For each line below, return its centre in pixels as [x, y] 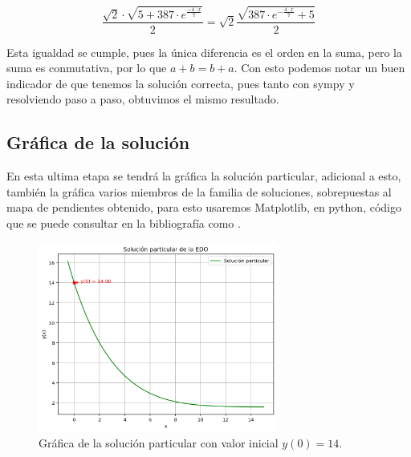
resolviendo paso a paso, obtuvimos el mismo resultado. [143, 99]
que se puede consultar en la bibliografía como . [124, 222]
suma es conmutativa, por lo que [87, 68]
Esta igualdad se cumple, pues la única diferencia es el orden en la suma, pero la [205, 52]
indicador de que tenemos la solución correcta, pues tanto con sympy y [181, 83]
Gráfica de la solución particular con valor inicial [159, 443]
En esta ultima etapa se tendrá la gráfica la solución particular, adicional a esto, [204, 176]
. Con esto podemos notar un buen [319, 68]
